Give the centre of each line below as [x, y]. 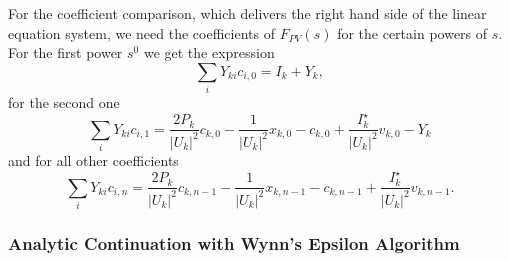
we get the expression [209, 52]
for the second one [64, 102]
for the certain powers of [412, 32]
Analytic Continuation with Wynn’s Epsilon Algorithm [234, 242]
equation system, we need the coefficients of [141, 32]
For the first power [65, 52]
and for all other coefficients [93, 160]
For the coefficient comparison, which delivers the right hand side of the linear [247, 13]
